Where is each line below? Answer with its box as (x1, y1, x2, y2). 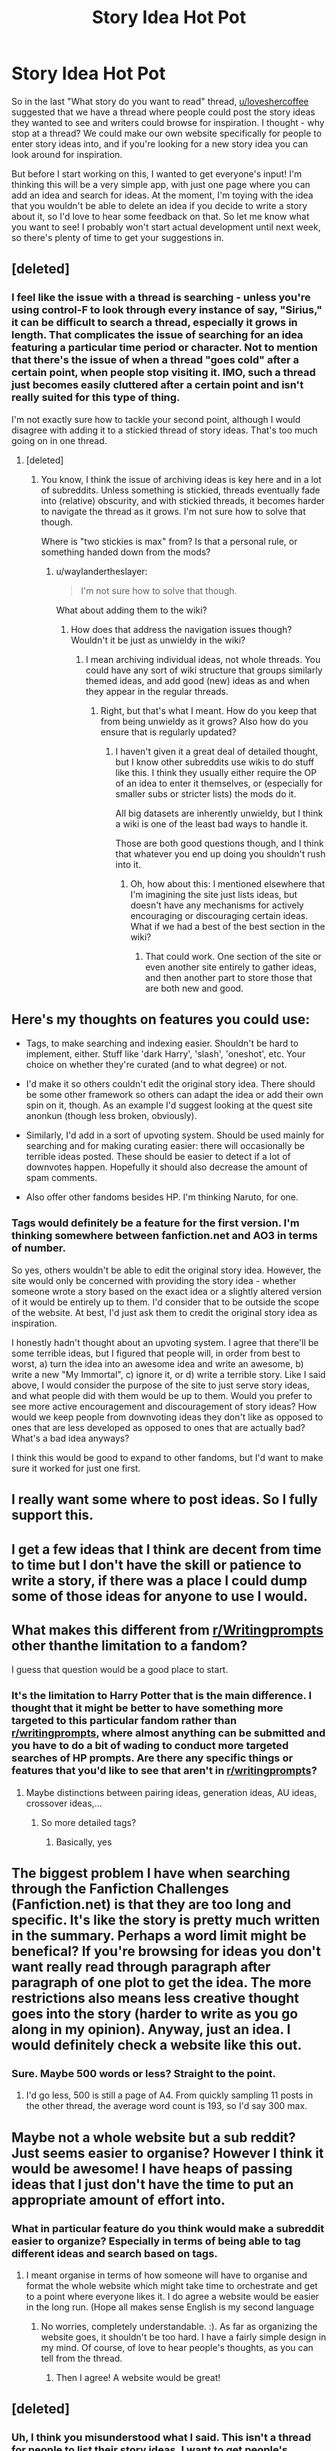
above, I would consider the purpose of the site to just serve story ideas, (11, 1379, 310, 1391)
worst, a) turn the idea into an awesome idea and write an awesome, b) (11, 1357, 304, 1370)
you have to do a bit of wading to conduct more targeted (11, 1739, 289, 1753)
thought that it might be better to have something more (11, 1701, 284, 1715)
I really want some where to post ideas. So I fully (11, 1491, 318, 1508)
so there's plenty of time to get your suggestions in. (11, 231, 224, 243)
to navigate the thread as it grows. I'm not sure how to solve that (40, 505, 306, 517)
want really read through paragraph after (11, 1959, 271, 1976)
